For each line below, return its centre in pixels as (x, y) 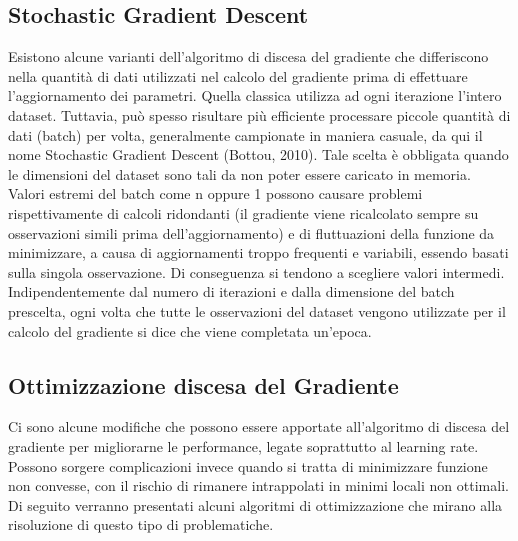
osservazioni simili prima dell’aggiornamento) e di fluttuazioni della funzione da (251, 232)
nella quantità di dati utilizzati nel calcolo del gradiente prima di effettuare (238, 75)
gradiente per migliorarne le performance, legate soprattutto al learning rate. (243, 445)
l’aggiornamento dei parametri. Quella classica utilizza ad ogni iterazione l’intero (255, 95)
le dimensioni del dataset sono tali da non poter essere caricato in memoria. (239, 173)
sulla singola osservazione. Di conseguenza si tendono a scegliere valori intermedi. (256, 271)
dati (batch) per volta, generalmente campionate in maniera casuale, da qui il (245, 134)
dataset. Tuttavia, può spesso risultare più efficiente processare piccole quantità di (259, 114)
